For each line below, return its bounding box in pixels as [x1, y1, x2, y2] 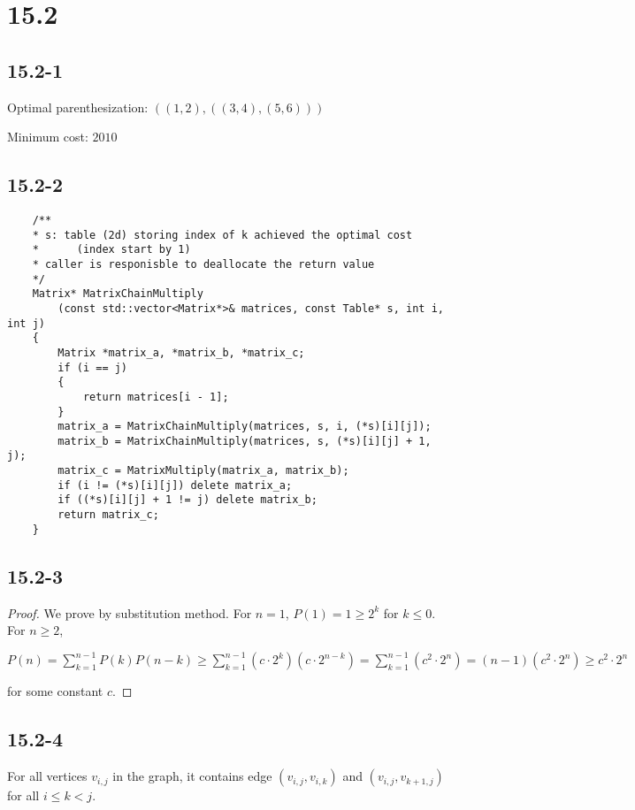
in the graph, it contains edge [112, 767, 272, 785]
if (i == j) [57, 361, 128, 374]
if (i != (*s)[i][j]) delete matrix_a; [57, 478, 293, 492]
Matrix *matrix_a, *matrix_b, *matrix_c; [57, 346, 305, 359]
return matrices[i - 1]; [82, 390, 229, 403]
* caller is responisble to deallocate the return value [32, 257, 375, 271]
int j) [7, 317, 45, 330]
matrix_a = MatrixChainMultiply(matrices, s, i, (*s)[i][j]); [57, 420, 432, 433]
